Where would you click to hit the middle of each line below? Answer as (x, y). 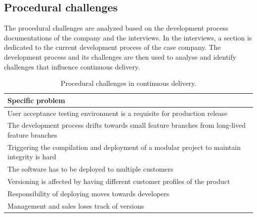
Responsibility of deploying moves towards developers (88, 194)
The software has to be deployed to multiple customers (90, 169)
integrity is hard (32, 157)
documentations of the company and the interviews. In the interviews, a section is (128, 37)
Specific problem (36, 100)
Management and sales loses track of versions (76, 205)
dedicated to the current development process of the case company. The (112, 47)
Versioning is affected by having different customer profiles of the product (119, 181)
